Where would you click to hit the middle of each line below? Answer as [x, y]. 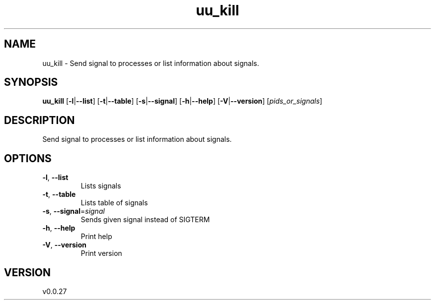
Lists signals [101, 186]
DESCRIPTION [39, 120]
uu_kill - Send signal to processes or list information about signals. [151, 63]
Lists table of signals [114, 203]
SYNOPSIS [31, 82]
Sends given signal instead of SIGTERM [145, 220]
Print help [96, 237]
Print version [101, 253]
